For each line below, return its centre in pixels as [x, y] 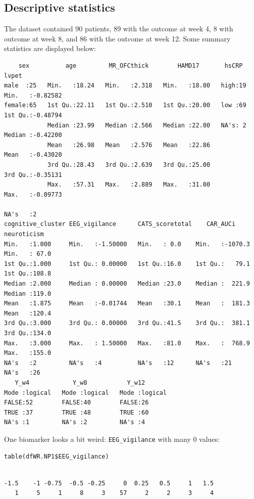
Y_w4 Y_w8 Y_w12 [80, 382]
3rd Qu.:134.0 [28, 333]
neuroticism [24, 234]
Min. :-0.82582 [33, 95]
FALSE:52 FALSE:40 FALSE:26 [77, 403]
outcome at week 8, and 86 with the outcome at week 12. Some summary [117, 38]
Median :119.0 [28, 293]
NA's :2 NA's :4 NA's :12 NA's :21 [118, 363]
